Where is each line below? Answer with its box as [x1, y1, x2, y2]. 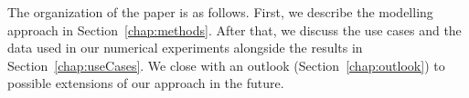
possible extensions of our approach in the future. [7, 73, 284, 93]
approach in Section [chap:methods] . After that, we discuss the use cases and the [7, 20, 462, 39]
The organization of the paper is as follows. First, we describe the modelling [7, 3, 433, 21]
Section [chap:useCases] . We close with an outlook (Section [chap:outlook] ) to [7, 55, 445, 74]
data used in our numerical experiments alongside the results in [7, 38, 363, 57]
